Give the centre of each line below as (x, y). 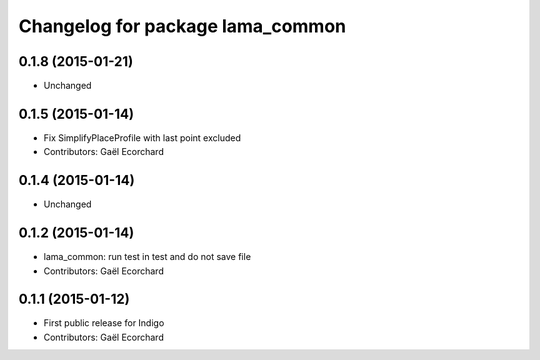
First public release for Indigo (104, 323)
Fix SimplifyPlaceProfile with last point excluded (142, 137)
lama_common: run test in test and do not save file (147, 257)
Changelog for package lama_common (182, 26)
